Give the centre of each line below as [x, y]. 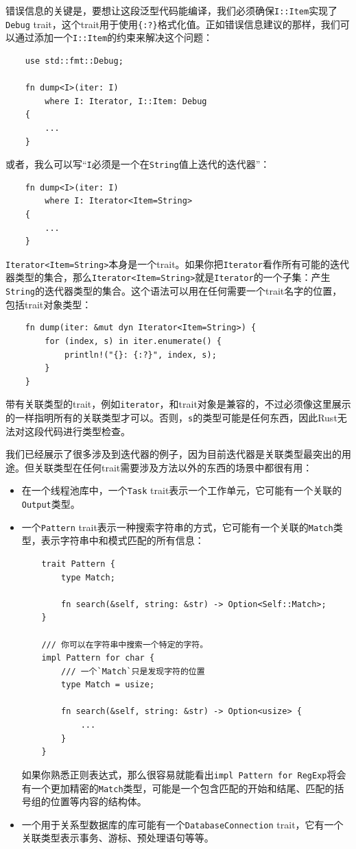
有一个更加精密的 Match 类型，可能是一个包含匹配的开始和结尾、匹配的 [178, 788]
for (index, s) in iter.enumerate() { [133, 341]
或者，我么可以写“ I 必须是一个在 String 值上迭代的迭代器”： [138, 164]
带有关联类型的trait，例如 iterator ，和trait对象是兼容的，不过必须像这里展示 [178, 404]
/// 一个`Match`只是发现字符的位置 [133, 671]
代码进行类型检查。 [87, 431]
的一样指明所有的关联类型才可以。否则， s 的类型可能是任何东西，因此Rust [171, 417]
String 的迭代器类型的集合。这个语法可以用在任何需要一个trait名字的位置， [174, 291]
